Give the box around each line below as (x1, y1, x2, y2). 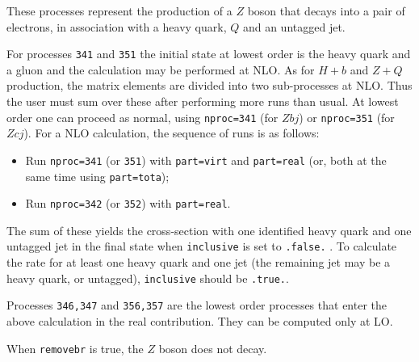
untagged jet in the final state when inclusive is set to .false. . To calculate (6, 238, 397, 255)
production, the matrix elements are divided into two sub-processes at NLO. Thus (6, 77, 413, 94)
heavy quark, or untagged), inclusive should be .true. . (6, 269, 289, 286)
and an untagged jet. (242, 18, 346, 35)
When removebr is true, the (6, 339, 144, 356)
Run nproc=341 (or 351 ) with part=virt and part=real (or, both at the (25, 151, 387, 168)
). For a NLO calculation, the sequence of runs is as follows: (23, 124, 320, 141)
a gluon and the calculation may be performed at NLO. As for (6, 61, 315, 78)
